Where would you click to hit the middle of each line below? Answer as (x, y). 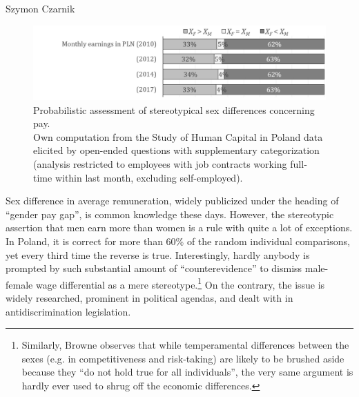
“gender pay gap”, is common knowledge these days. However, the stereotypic (170, 214)
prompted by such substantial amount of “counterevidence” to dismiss (154, 268)
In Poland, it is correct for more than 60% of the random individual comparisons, (178, 241)
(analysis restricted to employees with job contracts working (160, 164)
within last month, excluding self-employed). (149, 177)
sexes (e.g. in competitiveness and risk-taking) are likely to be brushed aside (183, 358)
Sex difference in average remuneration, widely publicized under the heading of (172, 201)
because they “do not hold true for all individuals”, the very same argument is (187, 372)
